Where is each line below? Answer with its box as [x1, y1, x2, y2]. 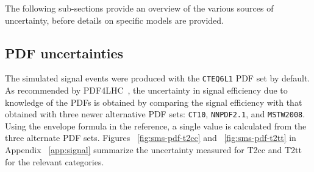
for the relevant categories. [5, 155, 104, 168]
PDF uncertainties [5, 43, 124, 62]
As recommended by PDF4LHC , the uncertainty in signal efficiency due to [5, 84, 288, 97]
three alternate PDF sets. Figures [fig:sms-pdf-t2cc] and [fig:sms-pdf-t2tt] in [5, 131, 296, 144]
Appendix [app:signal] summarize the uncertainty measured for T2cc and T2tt [5, 143, 302, 156]
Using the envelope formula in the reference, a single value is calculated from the [5, 119, 307, 132]
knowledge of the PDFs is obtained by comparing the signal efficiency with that [5, 95, 302, 108]
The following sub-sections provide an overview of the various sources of [5, 2, 274, 14]
